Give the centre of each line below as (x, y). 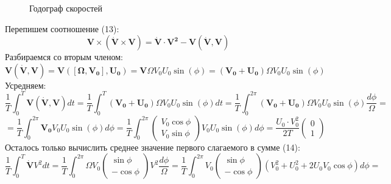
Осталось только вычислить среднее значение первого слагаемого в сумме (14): (153, 147)
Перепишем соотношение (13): (62, 28)
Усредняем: (26, 85)
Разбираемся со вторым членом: (64, 57)
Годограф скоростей (66, 8)
